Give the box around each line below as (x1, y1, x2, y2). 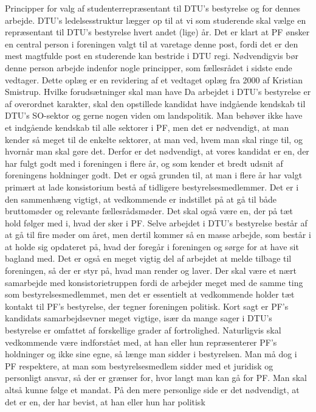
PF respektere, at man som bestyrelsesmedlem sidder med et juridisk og (5, 359, 273, 372)
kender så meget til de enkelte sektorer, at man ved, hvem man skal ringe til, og (5, 133, 303, 145)
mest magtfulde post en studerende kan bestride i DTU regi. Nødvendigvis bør (5, 49, 298, 62)
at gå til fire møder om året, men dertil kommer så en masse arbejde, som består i (5, 228, 311, 241)
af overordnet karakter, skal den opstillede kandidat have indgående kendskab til (5, 97, 306, 110)
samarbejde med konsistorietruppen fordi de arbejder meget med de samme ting (5, 276, 303, 288)
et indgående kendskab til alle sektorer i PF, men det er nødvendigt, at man (5, 120, 289, 133)
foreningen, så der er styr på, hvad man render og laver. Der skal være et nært (5, 264, 297, 277)
